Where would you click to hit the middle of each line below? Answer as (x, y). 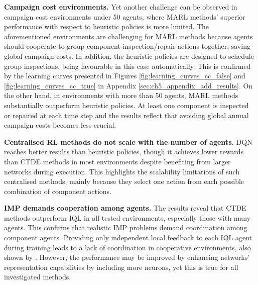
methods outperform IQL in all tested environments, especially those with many (127, 217)
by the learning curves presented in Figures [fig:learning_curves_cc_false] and (125, 76)
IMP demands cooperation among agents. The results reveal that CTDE (125, 208)
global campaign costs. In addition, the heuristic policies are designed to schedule (129, 56)
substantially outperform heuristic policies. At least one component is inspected (126, 105)
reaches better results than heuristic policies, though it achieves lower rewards (124, 152)
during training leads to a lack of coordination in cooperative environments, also (127, 247)
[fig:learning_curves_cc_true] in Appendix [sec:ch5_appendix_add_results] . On (128, 85)
